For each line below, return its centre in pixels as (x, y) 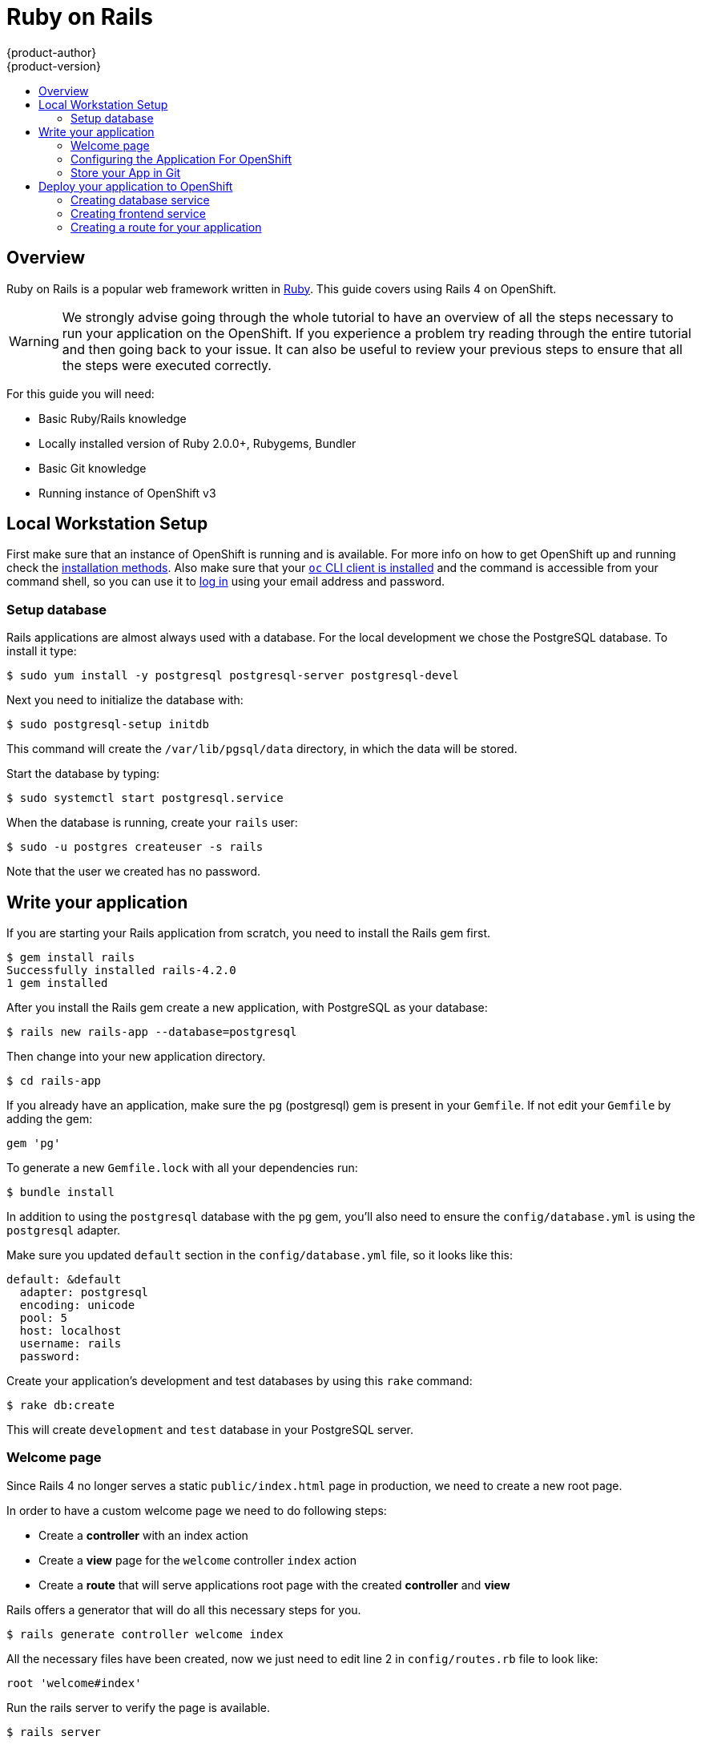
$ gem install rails (71, 958)
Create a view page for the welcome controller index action (197, 1560)
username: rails (71, 1344)
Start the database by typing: (83, 774)
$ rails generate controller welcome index (145, 1634)
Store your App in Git (126, 172)
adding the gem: (50, 1119)
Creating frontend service (138, 213)
